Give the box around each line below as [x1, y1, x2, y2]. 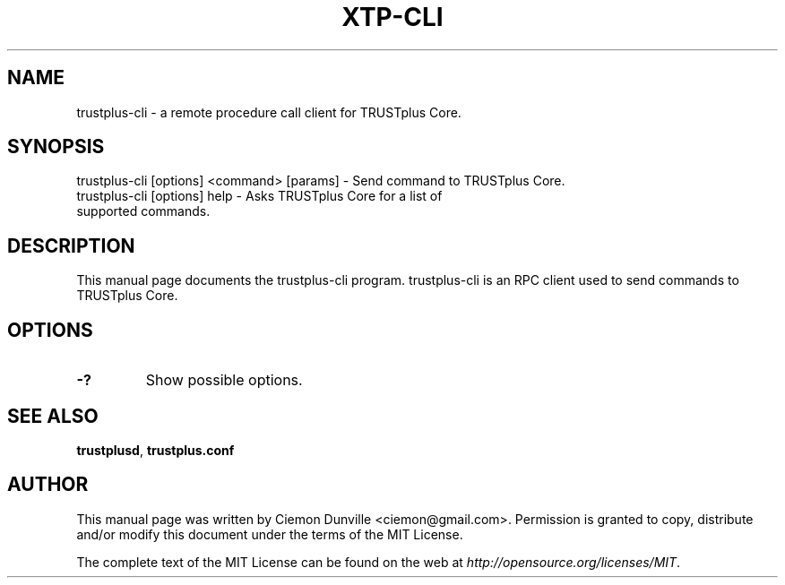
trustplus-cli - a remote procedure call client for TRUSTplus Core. [76, 104, 462, 120]
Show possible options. [145, 371, 303, 390]
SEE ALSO [7, 404, 99, 427]
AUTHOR [7, 473, 89, 496]
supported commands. [76, 203, 211, 219]
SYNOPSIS [7, 135, 105, 159]
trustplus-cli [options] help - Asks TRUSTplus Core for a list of [76, 188, 443, 204]
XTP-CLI [341, 2, 444, 32]
